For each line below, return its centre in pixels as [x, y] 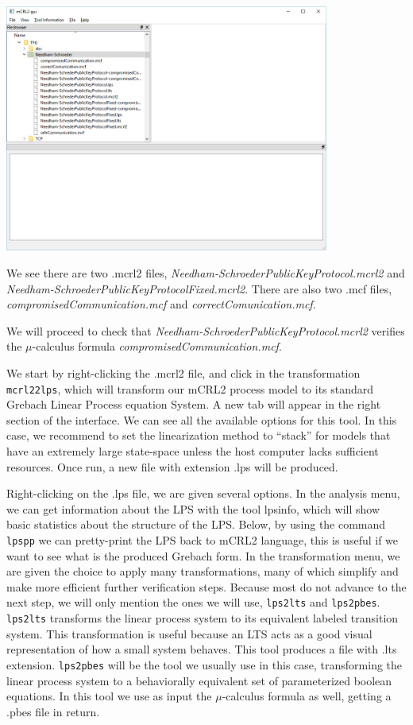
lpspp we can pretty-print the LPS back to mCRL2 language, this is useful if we [203, 539]
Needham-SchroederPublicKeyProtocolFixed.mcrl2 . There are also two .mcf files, [199, 288]
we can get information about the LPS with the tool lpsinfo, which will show [193, 508]
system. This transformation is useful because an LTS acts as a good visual [189, 633]
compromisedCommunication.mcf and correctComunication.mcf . [161, 304]
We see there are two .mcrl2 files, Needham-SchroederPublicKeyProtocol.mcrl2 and [206, 273]
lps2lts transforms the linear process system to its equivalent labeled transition [203, 618]
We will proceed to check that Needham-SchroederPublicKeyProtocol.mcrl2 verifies [206, 330]
